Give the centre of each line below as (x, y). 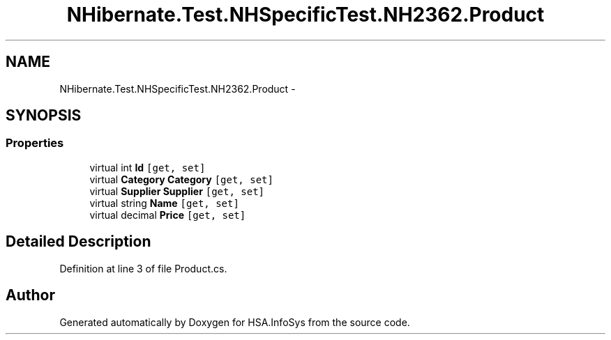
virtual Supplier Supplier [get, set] (177, 191)
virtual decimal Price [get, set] (168, 215)
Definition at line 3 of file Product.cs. (143, 268)
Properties (35, 143)
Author (30, 295)
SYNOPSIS (44, 116)
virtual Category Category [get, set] (181, 179)
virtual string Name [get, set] (164, 203)
